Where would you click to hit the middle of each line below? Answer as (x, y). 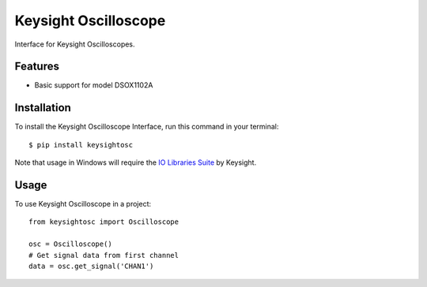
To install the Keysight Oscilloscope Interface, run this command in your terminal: (147, 127)
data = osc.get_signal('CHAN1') (91, 266)
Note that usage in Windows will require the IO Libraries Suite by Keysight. (136, 162)
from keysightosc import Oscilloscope (104, 222)
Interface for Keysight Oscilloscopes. (75, 44)
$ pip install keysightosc (81, 145)
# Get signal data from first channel (104, 255)
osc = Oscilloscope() (70, 244)
